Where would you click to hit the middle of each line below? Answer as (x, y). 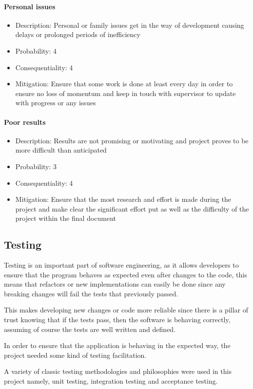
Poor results (25, 122)
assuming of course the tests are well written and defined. (90, 329)
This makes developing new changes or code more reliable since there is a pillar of (126, 310)
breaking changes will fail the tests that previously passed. (91, 293)
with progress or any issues (56, 103)
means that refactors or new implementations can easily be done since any (115, 284)
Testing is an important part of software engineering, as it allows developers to (121, 265)
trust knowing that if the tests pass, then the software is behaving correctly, (117, 320)
